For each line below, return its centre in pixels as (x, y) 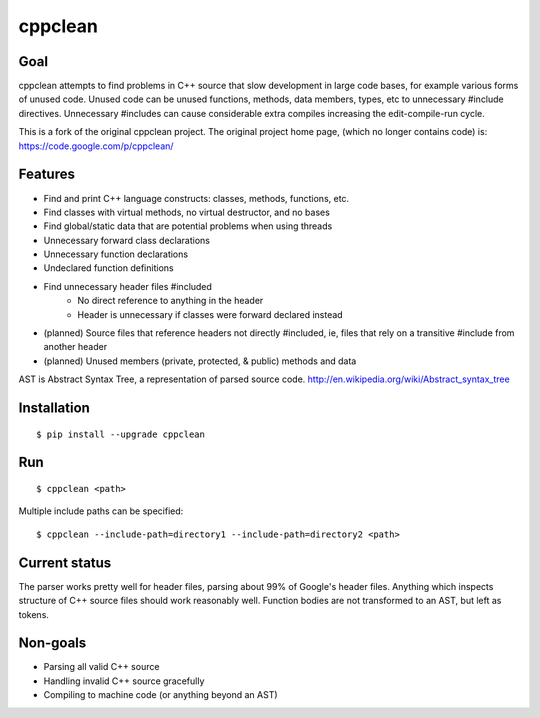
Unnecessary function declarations (116, 254)
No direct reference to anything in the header (170, 301)
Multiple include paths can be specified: (101, 511)
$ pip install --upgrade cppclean (120, 434)
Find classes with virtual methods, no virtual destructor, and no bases (186, 212)
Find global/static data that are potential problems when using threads (188, 226)
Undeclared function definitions (108, 268)
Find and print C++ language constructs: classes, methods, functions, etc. (196, 198)
